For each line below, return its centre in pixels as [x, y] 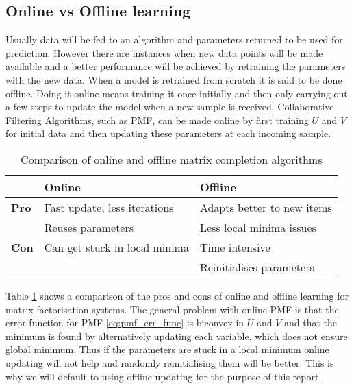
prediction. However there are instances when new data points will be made [164, 52]
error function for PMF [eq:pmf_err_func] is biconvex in [125, 323]
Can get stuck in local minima [116, 247]
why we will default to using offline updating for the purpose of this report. [164, 376]
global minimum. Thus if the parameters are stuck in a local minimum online [167, 349]
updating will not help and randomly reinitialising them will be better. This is [170, 362]
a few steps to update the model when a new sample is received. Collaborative [170, 107]
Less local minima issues [258, 227]
